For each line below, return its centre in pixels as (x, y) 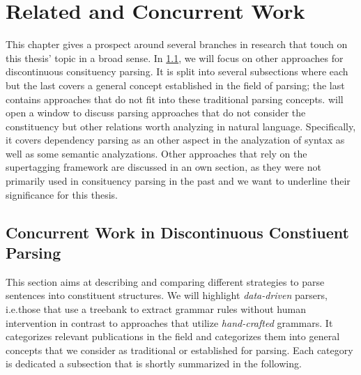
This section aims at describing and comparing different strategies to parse (165, 281)
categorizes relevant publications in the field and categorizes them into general (173, 336)
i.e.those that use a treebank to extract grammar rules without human (156, 309)
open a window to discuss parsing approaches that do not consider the (156, 113)
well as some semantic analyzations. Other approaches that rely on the (156, 153)
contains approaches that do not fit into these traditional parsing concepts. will (175, 99)
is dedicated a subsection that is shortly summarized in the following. (154, 363)
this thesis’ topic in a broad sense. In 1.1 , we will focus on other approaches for (175, 58)
